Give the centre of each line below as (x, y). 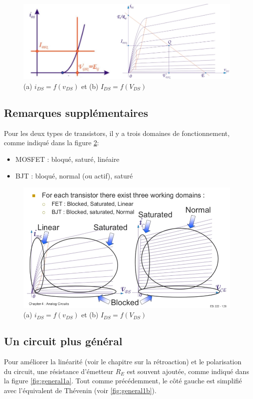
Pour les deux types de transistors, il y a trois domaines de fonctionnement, (117, 133)
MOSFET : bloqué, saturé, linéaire (67, 159)
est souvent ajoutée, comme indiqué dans (188, 371)
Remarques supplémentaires (76, 112)
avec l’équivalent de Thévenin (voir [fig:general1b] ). (80, 390)
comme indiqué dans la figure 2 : (51, 143)
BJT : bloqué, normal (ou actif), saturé (74, 175)
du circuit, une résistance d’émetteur (59, 371)
